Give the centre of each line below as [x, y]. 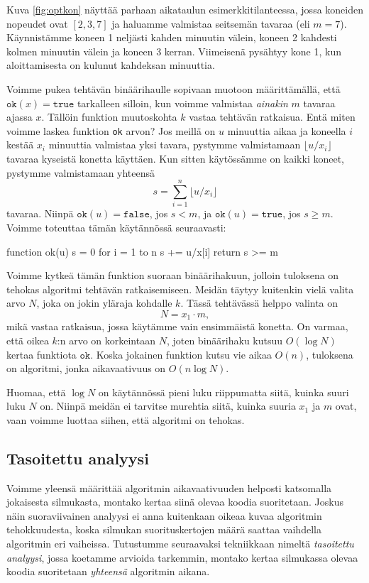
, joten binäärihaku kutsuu [225, 340]
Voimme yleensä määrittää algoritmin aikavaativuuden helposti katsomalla [169, 487]
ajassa [20, 117]
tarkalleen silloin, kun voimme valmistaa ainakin [182, 103]
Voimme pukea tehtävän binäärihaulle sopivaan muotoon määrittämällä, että [174, 88]
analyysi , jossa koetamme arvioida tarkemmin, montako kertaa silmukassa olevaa [182, 557]
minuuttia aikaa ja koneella [287, 130]
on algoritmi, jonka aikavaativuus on [86, 368]
